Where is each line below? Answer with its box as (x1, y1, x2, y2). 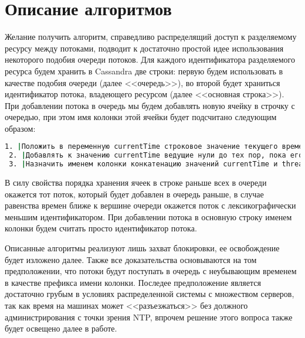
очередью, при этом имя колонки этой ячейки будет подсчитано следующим (5, 111, 277, 123)
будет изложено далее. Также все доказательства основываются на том (5, 253, 257, 265)
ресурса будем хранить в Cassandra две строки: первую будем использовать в (5, 64, 283, 77)
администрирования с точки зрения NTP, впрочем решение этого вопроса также (5, 310, 293, 323)
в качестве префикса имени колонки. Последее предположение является (5, 276, 261, 288)
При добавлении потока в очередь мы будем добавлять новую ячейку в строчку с (5, 99, 295, 111)
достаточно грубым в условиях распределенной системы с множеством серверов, (5, 288, 294, 300)
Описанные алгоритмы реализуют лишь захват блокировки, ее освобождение (5, 242, 280, 254)
